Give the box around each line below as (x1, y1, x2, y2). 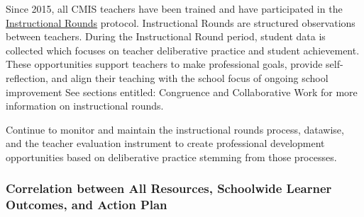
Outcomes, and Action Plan (6, 196, 167, 213)
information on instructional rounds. (6, 98, 164, 113)
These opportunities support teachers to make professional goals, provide (6, 57, 323, 71)
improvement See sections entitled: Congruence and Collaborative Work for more (6, 84, 358, 99)
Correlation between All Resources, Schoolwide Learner (6, 180, 332, 197)
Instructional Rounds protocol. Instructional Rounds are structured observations (6, 15, 355, 30)
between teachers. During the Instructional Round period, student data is (6, 29, 326, 44)
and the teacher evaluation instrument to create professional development (6, 136, 325, 151)
